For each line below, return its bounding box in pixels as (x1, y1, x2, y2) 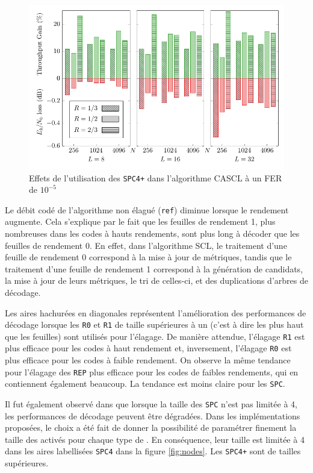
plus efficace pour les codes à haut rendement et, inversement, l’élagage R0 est (5, 342, 292, 354)
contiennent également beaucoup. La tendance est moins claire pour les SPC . (5, 377, 285, 390)
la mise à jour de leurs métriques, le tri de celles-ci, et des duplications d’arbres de (5, 274, 308, 287)
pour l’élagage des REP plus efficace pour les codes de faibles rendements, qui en (5, 365, 299, 378)
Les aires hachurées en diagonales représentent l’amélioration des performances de (5, 306, 306, 319)
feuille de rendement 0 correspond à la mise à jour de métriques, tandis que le (5, 251, 292, 263)
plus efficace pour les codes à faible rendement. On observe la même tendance (5, 354, 291, 366)
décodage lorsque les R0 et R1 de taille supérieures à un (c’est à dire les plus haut (5, 318, 304, 331)
